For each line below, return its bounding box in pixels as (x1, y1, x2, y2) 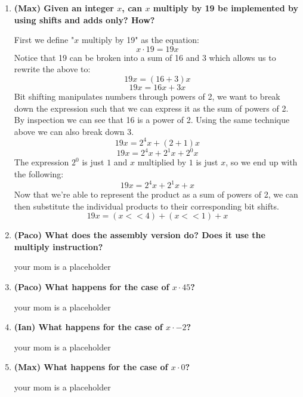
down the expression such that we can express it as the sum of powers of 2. (14, 101, 289, 114)
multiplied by (137, 156, 187, 168)
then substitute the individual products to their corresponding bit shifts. (14, 199, 279, 212)
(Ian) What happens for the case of (14, 321, 163, 333)
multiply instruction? (14, 240, 103, 253)
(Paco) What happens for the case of (14, 281, 169, 293)
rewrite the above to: (14, 63, 91, 75)
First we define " (14, 33, 75, 46)
